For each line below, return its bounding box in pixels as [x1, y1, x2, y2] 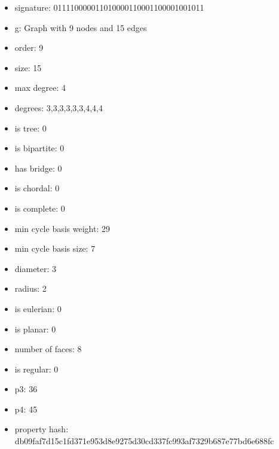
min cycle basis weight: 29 [14, 222, 110, 234]
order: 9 [14, 41, 44, 54]
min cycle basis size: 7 [14, 242, 96, 255]
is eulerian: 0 [14, 302, 62, 314]
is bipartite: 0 [14, 142, 65, 154]
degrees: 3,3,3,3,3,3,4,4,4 [14, 101, 103, 114]
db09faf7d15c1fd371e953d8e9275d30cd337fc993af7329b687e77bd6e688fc [14, 435, 274, 447]
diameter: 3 [14, 262, 57, 274]
